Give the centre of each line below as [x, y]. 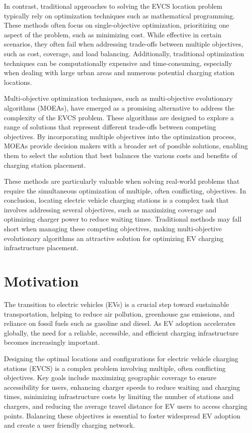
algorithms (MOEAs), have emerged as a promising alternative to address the [119, 107]
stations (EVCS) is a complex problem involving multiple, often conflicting [115, 368]
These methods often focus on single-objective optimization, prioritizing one [117, 25]
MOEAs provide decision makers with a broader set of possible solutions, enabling [126, 146]
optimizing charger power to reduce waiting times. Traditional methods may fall [123, 219]
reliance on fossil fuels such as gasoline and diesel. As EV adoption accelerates [120, 323]
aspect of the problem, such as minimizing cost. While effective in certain [113, 34]
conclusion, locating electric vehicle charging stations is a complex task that [116, 200]
